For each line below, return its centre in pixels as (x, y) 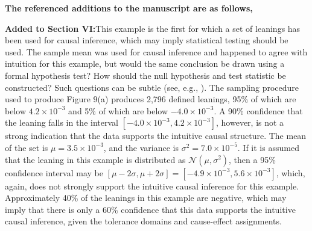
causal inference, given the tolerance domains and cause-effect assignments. (143, 221)
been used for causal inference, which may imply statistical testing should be (147, 40)
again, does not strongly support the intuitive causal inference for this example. (152, 186)
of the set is (27, 147)
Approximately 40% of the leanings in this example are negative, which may (146, 198)
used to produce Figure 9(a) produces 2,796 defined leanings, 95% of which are (151, 99)
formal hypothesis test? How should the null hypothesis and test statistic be (145, 75)
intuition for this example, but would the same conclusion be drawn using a (145, 63)
